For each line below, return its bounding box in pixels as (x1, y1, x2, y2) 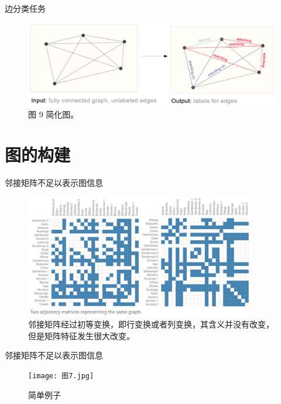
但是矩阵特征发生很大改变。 (28, 329, 135, 341)
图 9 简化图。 (28, 108, 79, 120)
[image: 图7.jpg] (28, 371, 94, 380)
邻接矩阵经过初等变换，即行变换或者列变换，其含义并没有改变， (28, 318, 274, 330)
